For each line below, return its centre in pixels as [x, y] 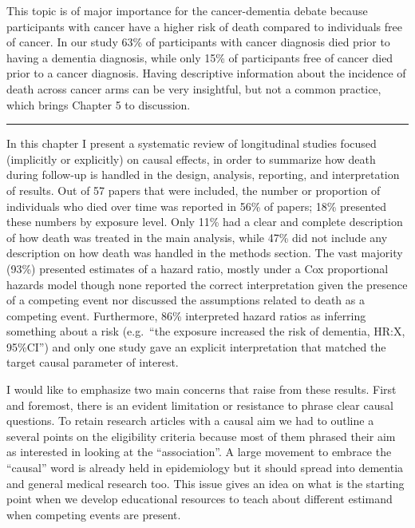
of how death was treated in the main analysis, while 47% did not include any [197, 237]
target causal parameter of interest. [93, 362]
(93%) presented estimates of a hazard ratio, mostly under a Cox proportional [198, 268]
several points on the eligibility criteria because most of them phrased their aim [201, 436]
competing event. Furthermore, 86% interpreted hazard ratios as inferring [186, 315]
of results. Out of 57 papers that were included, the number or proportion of [194, 190]
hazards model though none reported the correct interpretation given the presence [207, 284]
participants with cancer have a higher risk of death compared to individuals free [204, 26]
